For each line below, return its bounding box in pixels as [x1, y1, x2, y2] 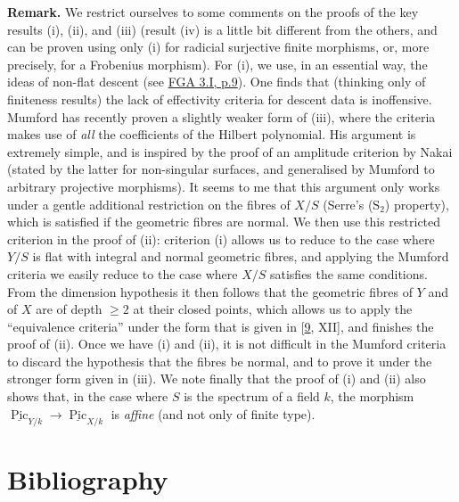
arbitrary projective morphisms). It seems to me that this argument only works [7, 177, 440, 195]
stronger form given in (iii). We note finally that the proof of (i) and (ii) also [7, 369, 426, 388]
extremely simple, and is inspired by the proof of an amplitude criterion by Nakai [7, 142, 453, 160]
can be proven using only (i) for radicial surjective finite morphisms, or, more [7, 37, 430, 56]
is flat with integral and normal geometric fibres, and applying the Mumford [32, 247, 449, 266]
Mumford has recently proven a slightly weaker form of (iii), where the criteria [7, 107, 436, 126]
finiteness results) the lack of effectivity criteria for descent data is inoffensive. [7, 89, 432, 108]
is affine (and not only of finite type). [111, 404, 316, 423]
